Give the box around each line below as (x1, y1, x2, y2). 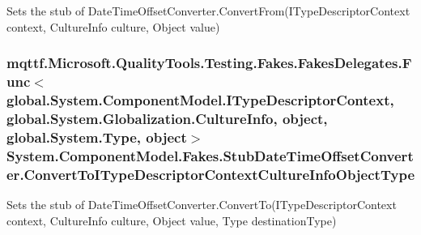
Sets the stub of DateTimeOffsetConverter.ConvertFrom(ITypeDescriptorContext (6, 2, 410, 19)
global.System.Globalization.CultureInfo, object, (6, 108, 328, 128)
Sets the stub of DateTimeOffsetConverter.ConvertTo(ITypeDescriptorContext (6, 195, 397, 212)
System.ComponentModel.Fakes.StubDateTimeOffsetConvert (6, 145, 414, 165)
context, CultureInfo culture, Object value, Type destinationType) (6, 211, 337, 229)
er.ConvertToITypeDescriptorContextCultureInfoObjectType (6, 164, 415, 184)
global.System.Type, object (6, 126, 187, 147)
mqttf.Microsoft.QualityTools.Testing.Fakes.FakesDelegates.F (6, 53, 412, 73)
